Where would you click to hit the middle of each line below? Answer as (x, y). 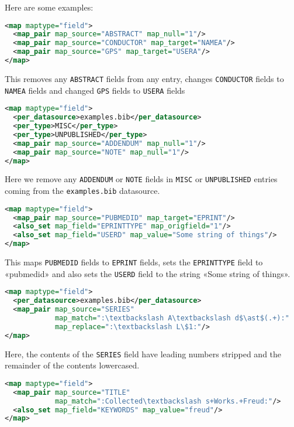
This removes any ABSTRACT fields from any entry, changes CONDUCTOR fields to (144, 78)
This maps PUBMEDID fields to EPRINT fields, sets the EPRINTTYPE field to (134, 262)
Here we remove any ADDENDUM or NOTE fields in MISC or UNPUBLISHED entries (141, 179)
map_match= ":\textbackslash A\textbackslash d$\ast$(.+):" (172, 318)
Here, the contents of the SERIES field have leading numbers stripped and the (143, 353)
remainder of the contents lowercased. (72, 365)
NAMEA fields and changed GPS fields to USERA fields (95, 90)
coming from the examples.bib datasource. (82, 191)
